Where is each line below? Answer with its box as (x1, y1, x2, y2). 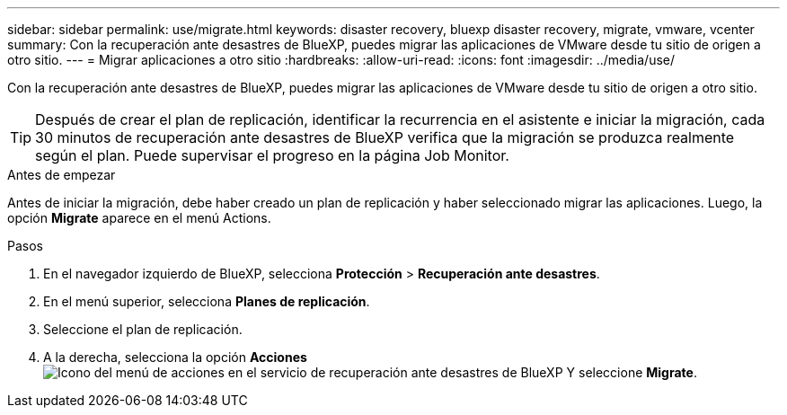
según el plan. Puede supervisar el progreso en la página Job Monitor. (35, 146, 509, 164)
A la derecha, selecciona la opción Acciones (43, 349, 307, 365)
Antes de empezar (7, 167, 116, 182)
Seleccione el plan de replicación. (43, 322, 243, 337)
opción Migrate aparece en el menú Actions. (7, 210, 271, 225)
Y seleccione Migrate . (566, 365, 697, 380)
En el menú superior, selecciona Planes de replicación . (43, 294, 370, 309)
